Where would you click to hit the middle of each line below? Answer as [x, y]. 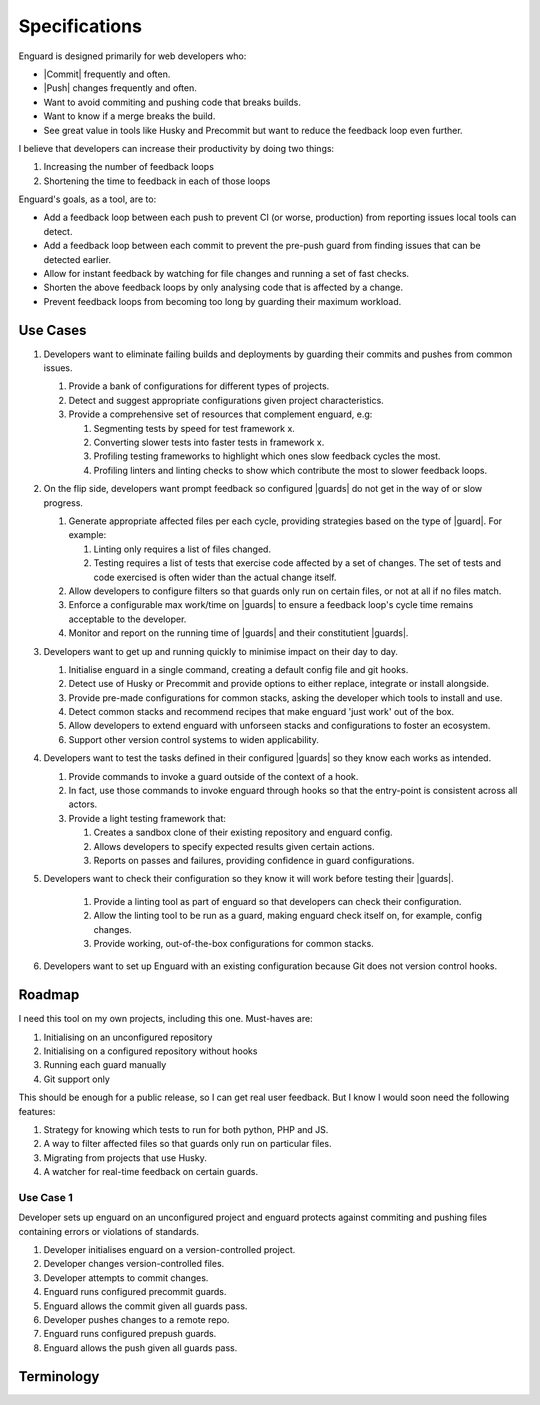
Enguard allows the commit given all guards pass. [145, 1306]
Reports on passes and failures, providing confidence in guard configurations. [254, 860]
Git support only [76, 1079]
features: [37, 1111]
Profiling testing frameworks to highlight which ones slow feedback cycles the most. [267, 456]
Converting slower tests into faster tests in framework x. [209, 442]
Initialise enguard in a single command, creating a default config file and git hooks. [238, 669]
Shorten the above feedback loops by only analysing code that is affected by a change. [223, 287]
